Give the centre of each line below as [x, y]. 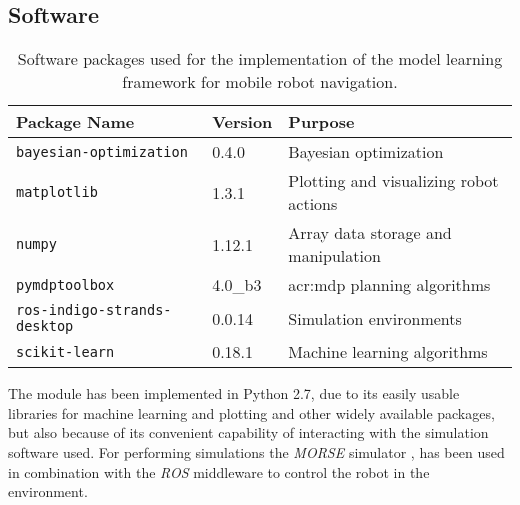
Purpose [321, 122]
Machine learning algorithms [388, 352]
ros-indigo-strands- [94, 310]
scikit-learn [65, 351]
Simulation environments [375, 318]
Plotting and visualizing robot [393, 181]
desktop [45, 326]
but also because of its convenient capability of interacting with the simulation [248, 432]
